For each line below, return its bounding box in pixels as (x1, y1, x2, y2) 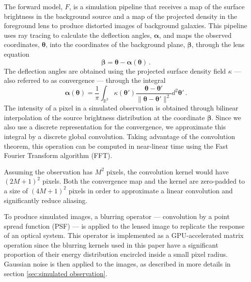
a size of (4, 185, 28, 195)
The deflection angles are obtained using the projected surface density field (4, 65, 226, 76)
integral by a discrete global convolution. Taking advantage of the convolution (4, 131, 235, 141)
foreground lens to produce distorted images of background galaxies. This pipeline (4, 20, 247, 31)
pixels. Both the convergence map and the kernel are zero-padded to (42, 176, 245, 186)
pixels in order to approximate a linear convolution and (68, 185, 233, 195)
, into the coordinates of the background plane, (46, 39, 185, 49)
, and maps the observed (159, 30, 232, 40)
